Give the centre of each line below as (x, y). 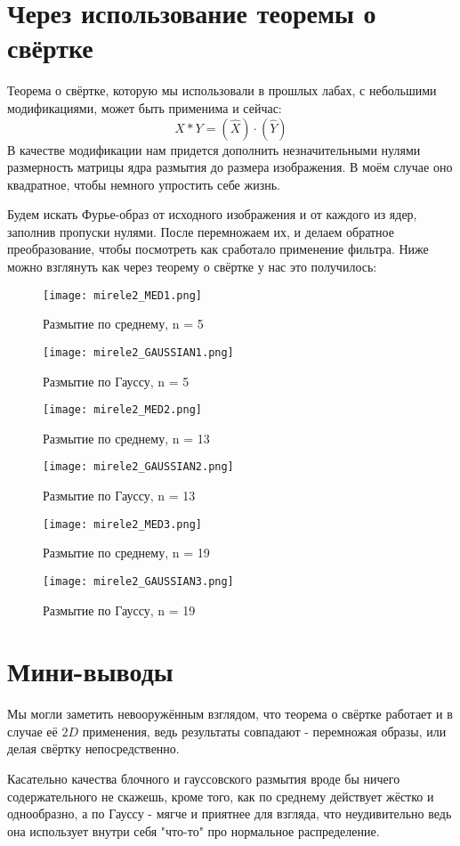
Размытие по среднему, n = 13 (126, 438)
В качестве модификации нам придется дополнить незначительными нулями (214, 149)
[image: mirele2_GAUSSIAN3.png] (138, 581)
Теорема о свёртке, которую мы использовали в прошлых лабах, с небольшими (222, 90)
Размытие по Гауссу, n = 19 (119, 610)
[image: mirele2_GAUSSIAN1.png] (138, 352)
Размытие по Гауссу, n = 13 (119, 496)
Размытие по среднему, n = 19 (126, 553)
